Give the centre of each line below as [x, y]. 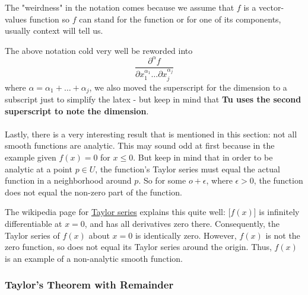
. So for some [162, 180]
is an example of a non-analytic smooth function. [94, 258]
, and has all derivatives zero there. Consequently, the [182, 224]
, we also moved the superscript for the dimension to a [188, 87]
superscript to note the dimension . [77, 110]
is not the [283, 235]
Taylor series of [32, 235]
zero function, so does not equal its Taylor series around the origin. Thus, [138, 247]
